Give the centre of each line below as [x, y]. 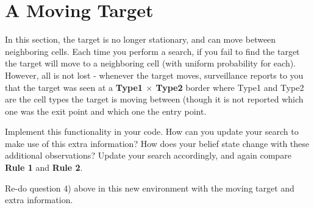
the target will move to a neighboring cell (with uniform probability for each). [151, 63]
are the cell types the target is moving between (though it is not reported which [154, 99]
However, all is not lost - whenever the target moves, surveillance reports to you [154, 75]
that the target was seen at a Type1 [74, 87]
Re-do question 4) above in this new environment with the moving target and [150, 188]
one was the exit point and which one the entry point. [106, 111]
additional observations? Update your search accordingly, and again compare [148, 155]
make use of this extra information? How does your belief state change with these [157, 143]
